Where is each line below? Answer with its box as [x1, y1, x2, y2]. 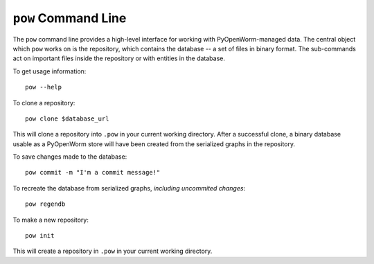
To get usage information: [12, 67, 87, 76]
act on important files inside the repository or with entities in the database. [12, 54, 225, 62]
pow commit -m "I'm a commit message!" [25, 168, 161, 177]
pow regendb [25, 200, 66, 208]
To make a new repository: [12, 215, 89, 224]
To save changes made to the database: [12, 152, 127, 161]
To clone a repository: [12, 98, 75, 107]
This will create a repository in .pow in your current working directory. [12, 247, 213, 256]
